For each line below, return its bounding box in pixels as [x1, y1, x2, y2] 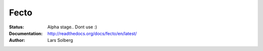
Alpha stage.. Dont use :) [47, 24, 97, 30]
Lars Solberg [47, 38, 73, 43]
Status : [9, 24, 24, 30]
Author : [9, 38, 25, 43]
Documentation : [9, 30, 43, 36]
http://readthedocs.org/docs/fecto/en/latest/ [47, 30, 137, 36]
